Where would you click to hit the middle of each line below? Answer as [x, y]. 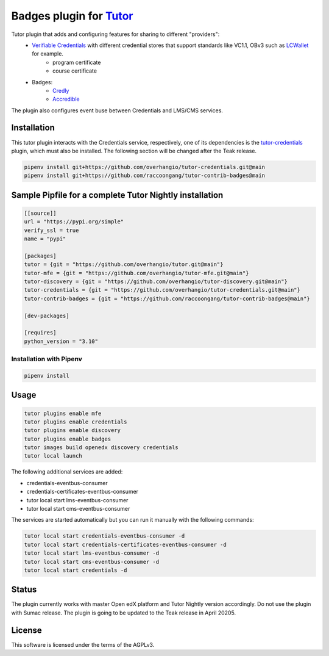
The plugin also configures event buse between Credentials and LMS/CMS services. [117, 110]
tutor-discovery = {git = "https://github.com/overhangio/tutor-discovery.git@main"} [156, 282]
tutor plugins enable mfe [63, 413]
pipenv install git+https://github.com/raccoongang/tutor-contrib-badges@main [144, 176]
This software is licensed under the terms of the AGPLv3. [83, 644]
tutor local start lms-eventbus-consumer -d [92, 553]
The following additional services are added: [67, 472]
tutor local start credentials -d [76, 570]
